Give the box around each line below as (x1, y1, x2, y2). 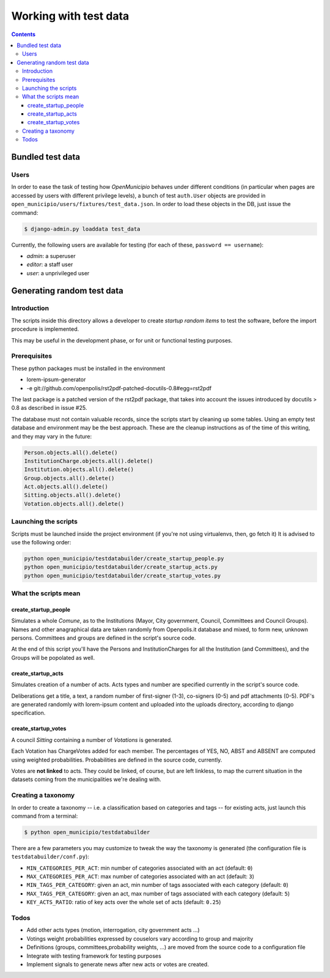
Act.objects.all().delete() (24, 483, 108, 491)
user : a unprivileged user (26, 269, 90, 276)
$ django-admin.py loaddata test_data (24, 225, 141, 232)
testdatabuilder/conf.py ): (11, 853, 90, 861)
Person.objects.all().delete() (24, 449, 119, 456)
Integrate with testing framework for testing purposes (26, 952, 161, 960)
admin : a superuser (26, 252, 76, 259)
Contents (11, 31, 36, 38)
